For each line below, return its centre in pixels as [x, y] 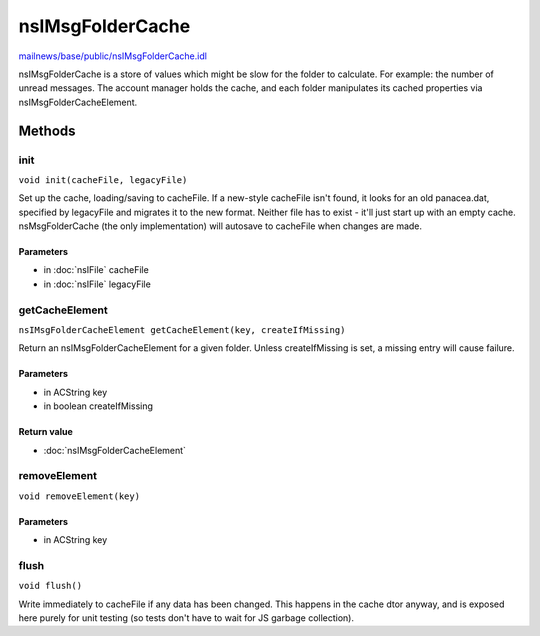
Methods [47, 130]
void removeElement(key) [79, 496]
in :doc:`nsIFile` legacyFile [97, 284]
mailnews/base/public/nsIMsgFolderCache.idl [112, 56]
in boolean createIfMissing [98, 406]
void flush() [50, 586]
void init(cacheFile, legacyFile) [103, 179]
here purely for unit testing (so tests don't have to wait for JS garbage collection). [186, 617]
